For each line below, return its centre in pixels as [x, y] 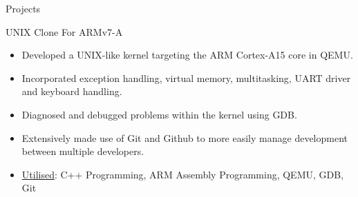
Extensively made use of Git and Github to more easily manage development [185, 137]
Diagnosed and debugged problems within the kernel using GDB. [159, 114]
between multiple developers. [83, 151]
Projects [23, 8]
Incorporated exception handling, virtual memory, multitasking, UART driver [186, 77]
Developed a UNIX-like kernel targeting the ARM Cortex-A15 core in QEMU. [187, 55]
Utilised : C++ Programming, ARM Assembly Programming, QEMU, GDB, [183, 174]
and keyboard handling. [72, 91]
